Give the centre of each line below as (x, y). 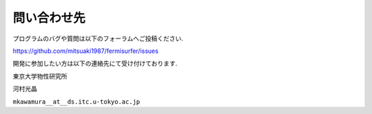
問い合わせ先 (49, 18)
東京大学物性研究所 (40, 76)
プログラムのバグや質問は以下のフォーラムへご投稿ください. (98, 38)
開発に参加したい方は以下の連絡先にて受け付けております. (95, 64)
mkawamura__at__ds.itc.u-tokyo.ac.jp (76, 102)
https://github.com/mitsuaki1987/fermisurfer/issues (85, 51)
